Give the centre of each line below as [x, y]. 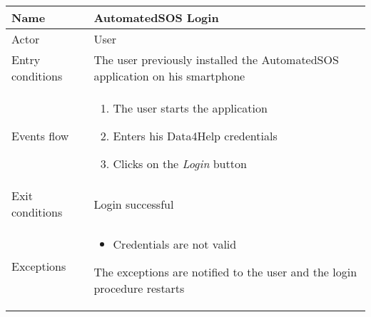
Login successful [134, 204]
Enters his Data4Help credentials [195, 136]
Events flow [40, 136]
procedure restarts [139, 288]
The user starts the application [190, 108]
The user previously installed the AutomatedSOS [216, 59]
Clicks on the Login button [180, 163]
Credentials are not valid [175, 244]
